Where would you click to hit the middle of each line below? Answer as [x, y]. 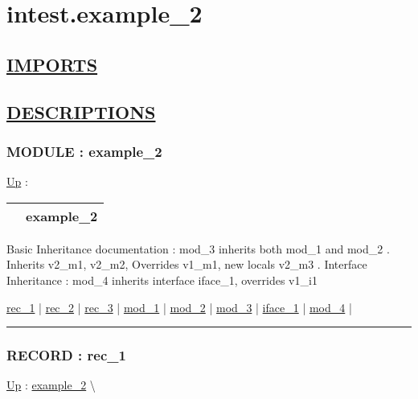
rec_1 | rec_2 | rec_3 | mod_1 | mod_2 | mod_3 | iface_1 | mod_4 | [179, 307]
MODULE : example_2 [84, 151]
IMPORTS [52, 64]
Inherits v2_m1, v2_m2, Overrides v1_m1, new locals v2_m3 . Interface [187, 264]
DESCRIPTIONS [81, 111]
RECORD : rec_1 [66, 355]
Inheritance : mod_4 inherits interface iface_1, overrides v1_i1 [162, 280]
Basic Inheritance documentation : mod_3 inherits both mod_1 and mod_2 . [198, 248]
